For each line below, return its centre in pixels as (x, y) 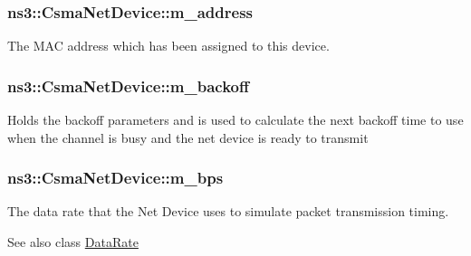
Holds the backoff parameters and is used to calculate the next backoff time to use (235, 120)
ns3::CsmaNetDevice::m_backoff (128, 85)
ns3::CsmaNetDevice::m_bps (115, 178)
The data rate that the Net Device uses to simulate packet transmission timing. (228, 211)
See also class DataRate (73, 242)
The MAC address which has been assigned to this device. (168, 46)
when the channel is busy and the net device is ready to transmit (188, 137)
